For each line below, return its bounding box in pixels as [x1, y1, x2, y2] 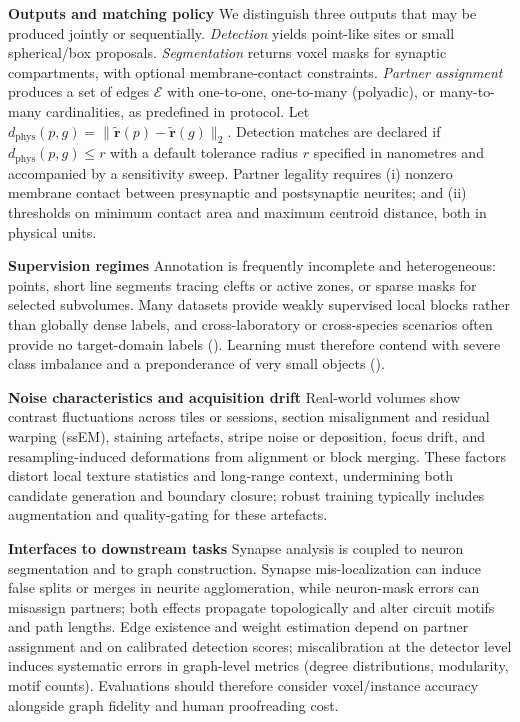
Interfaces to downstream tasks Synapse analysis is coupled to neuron [8, 537, 464, 558]
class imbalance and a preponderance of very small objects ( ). [8, 353, 385, 374]
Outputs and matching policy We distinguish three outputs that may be [8, 3, 477, 23]
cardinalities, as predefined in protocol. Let [46, 100, 310, 121]
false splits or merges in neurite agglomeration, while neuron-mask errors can [8, 577, 480, 598]
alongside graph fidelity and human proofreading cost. [8, 694, 339, 715]
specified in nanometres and [313, 142, 484, 163]
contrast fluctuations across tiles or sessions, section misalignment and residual [8, 406, 490, 427]
